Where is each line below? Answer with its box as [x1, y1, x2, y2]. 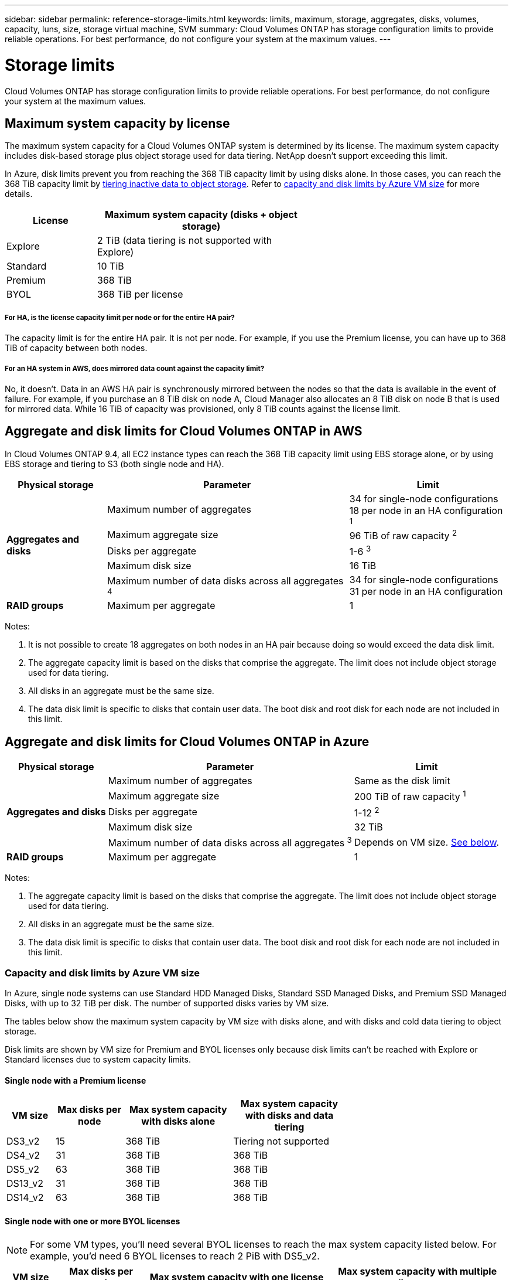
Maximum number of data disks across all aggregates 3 [108, 835, 352, 849]
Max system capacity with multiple [338, 1265, 497, 1278]
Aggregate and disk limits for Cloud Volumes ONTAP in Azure [5, 734, 370, 749]
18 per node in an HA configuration [349, 504, 503, 516]
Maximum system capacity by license [5, 115, 230, 131]
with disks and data [245, 1109, 334, 1122]
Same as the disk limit [354, 775, 450, 787]
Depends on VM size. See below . [354, 836, 500, 848]
